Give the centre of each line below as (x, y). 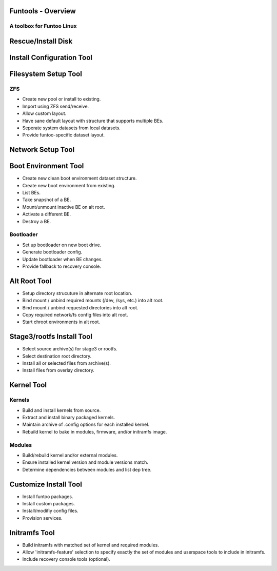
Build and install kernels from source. (62, 410)
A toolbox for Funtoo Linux (43, 26)
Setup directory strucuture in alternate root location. (77, 293)
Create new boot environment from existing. (69, 185)
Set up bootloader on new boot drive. (62, 245)
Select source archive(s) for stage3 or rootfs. (70, 349)
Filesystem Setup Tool (46, 74)
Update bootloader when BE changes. (62, 259)
